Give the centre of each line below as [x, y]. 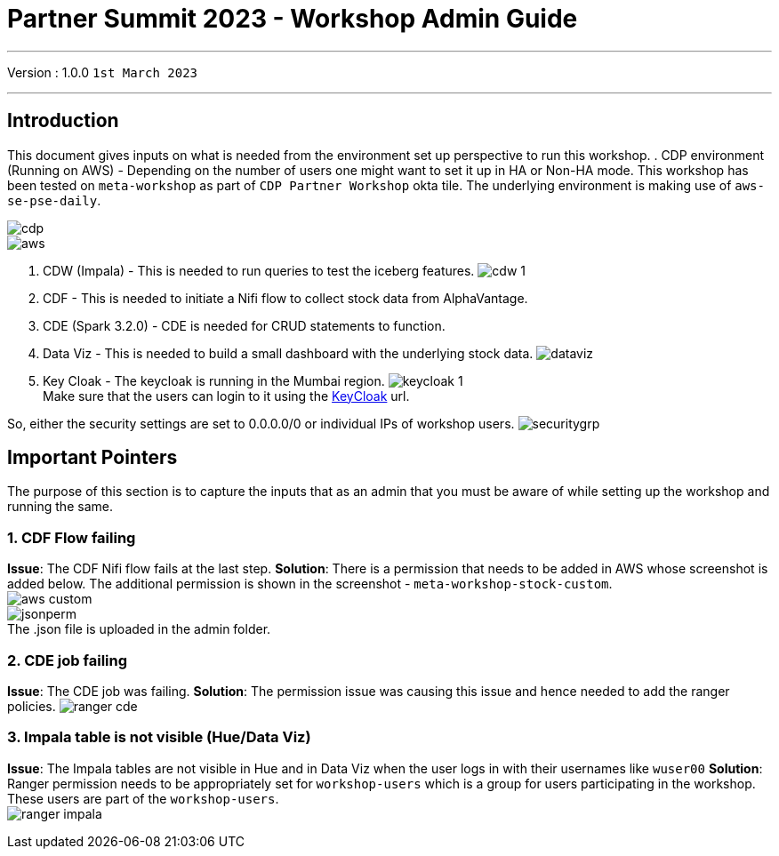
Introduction [63, 121]
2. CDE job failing [68, 660]
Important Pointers [92, 458]
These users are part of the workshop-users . [143, 798]
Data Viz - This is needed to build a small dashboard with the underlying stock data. [288, 353]
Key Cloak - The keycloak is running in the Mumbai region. [214, 380]
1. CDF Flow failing [72, 537]
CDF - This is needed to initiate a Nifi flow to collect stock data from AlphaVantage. [285, 298]
